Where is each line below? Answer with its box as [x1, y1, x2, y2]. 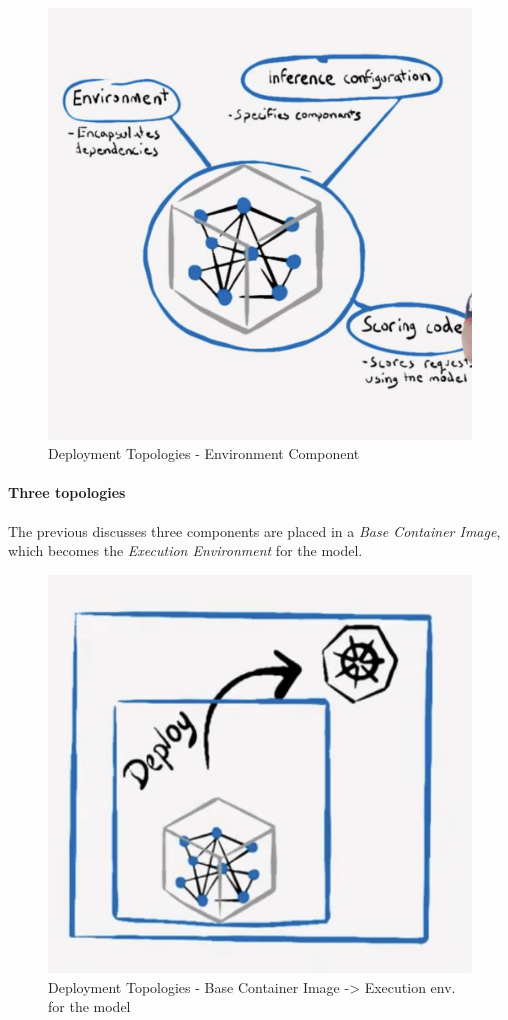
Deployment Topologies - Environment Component [48, 443, 360, 464]
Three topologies [8, 482, 126, 503]
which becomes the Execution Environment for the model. [8, 540, 363, 561]
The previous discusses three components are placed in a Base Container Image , [8, 520, 501, 541]
